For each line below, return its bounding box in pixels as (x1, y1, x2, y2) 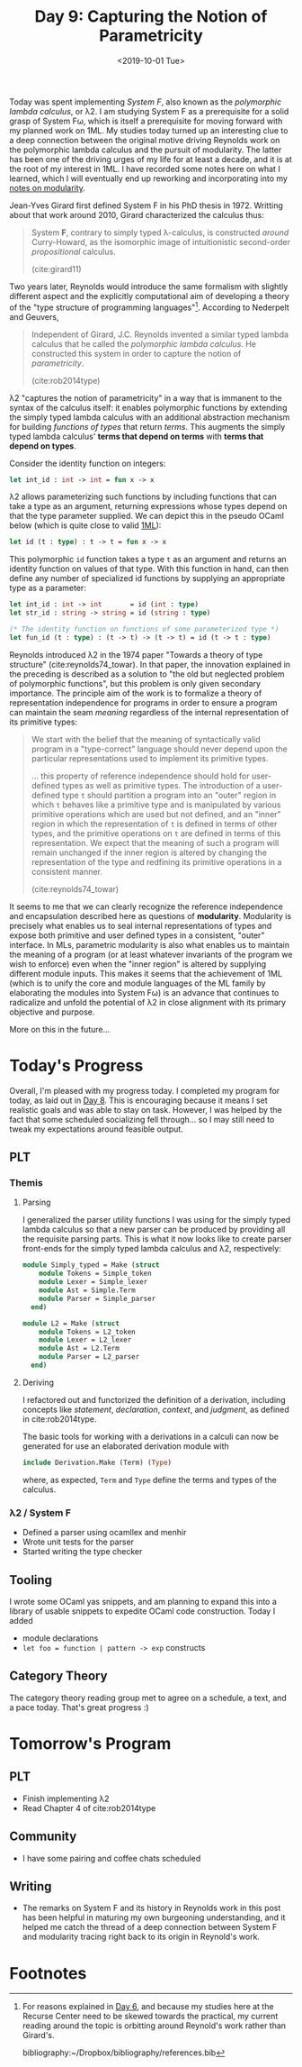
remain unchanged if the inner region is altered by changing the (31, 847, 268, 858)
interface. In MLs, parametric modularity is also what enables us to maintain (9, 939, 290, 950)
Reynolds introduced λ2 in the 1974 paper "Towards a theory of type (9, 649, 263, 660)
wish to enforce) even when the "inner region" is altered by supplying (9, 958, 267, 970)
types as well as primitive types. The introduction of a (62, 779, 261, 790)
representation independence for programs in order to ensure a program (9, 697, 278, 708)
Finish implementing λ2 (22, 1793, 110, 1804)
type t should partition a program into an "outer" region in (62, 789, 277, 800)
